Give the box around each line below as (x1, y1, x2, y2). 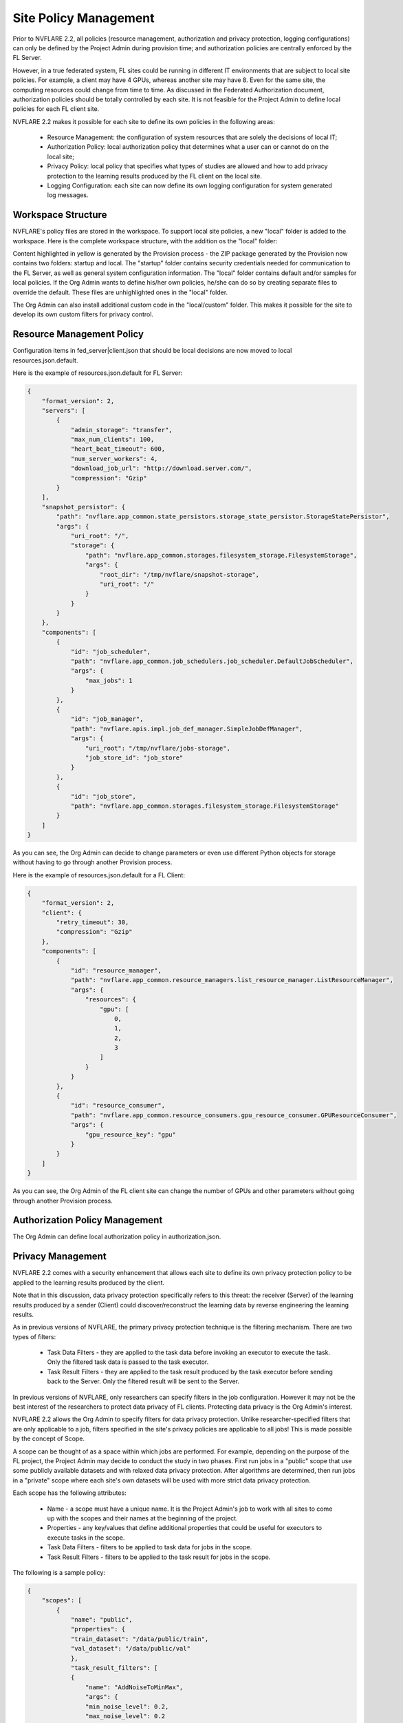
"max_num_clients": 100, (70, 436, 155, 444)
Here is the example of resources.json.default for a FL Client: (12, 870, 186, 879)
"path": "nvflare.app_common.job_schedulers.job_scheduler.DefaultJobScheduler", (70, 657, 354, 665)
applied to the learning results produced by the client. (12, 1278, 165, 1287)
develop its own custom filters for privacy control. (12, 310, 154, 318)
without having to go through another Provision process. (12, 858, 173, 866)
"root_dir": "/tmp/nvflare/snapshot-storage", (100, 571, 260, 578)
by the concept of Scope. (12, 1434, 85, 1443)
